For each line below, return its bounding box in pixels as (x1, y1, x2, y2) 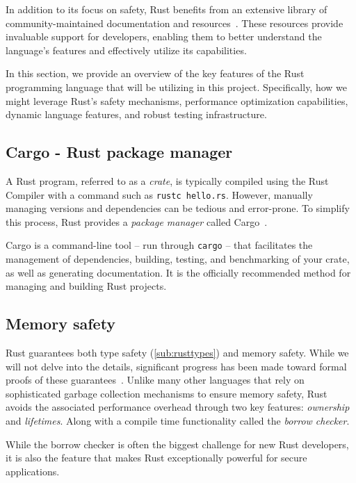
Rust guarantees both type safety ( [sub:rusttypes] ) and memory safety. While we (6, 345, 349, 360)
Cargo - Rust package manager (6, 141, 233, 163)
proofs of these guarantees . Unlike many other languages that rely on (6, 373, 305, 387)
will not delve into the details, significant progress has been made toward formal (6, 359, 347, 373)
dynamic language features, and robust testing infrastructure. (6, 107, 267, 122)
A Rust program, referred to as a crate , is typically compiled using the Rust (6, 173, 329, 188)
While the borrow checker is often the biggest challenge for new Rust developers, (6, 436, 349, 451)
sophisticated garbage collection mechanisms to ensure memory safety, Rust (6, 386, 327, 400)
